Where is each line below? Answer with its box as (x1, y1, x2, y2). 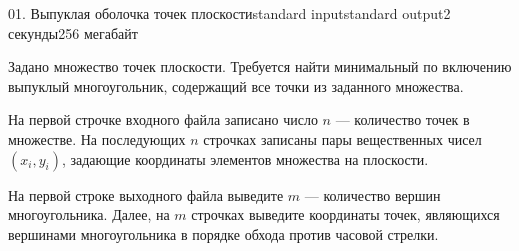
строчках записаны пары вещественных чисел (203, 128, 482, 149)
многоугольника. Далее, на (8, 204, 170, 225)
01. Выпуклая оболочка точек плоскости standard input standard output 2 (8, 3, 451, 23)
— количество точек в (335, 109, 470, 130)
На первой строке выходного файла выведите (8, 184, 284, 205)
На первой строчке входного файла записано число (8, 109, 318, 130)
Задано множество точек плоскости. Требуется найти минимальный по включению (8, 56, 512, 77)
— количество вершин (304, 184, 441, 205)
